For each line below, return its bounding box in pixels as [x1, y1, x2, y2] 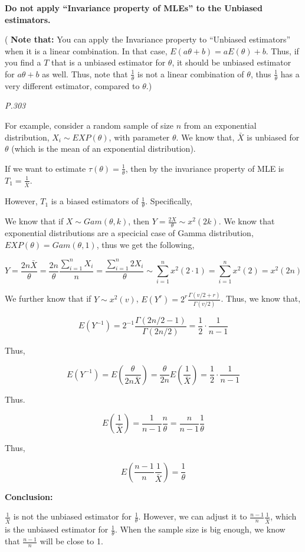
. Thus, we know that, [221, 292, 301, 305]
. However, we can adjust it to [138, 510, 247, 522]
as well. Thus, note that [42, 67, 128, 80]
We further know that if [5, 292, 91, 305]
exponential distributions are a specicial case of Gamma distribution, [5, 227, 254, 239]
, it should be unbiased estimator [172, 56, 291, 68]
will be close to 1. [40, 535, 103, 547]
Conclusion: [5, 490, 53, 502]
